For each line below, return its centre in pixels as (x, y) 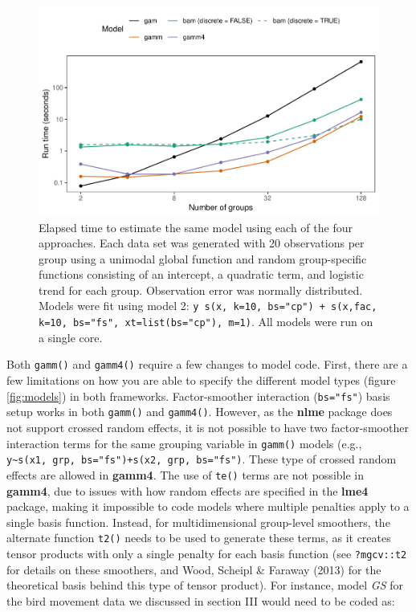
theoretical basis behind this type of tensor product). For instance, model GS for (205, 585)
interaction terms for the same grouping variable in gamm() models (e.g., (184, 443)
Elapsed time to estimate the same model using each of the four (196, 227)
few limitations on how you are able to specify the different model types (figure (201, 380)
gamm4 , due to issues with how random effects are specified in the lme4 (188, 490)
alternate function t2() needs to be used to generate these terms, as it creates (199, 538)
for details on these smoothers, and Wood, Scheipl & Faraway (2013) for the (194, 569)
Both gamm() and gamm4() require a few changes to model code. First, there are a (207, 364)
